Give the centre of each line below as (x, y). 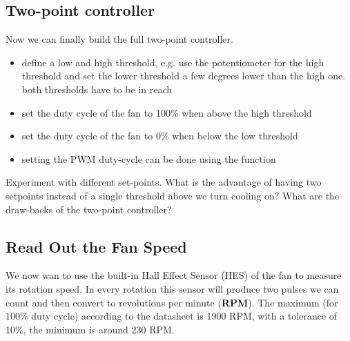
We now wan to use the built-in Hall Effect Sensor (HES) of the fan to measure (174, 275)
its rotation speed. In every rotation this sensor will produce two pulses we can (172, 288)
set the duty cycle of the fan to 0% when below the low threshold (160, 136)
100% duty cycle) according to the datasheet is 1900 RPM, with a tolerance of (172, 316)
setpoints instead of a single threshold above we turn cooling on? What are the (173, 195)
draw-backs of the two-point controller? (89, 209)
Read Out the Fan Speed (96, 246)
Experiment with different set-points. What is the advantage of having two (164, 182)
